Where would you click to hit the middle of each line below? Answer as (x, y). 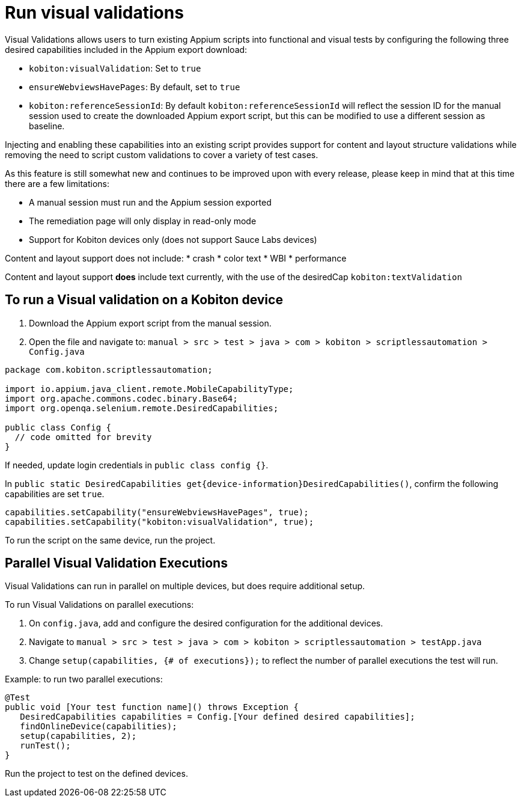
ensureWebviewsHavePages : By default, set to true (135, 87)
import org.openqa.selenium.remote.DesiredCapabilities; (142, 408)
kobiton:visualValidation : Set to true (115, 68)
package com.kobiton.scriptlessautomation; (109, 369)
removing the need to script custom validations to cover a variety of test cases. (162, 155)
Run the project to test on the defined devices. (96, 774)
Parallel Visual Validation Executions (116, 563)
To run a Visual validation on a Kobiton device (144, 300)
